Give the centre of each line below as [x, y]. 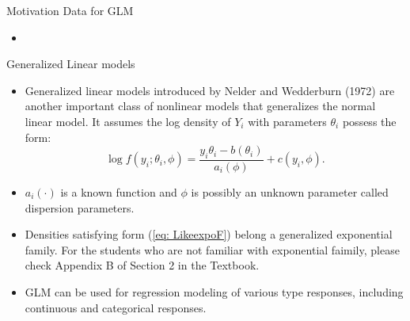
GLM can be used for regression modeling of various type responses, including [214, 291]
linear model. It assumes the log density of [128, 121]
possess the [369, 121]
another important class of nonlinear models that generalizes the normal [200, 106]
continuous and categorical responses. [116, 307]
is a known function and [119, 191]
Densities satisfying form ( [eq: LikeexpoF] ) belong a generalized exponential [209, 234]
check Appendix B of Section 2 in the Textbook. [142, 265]
